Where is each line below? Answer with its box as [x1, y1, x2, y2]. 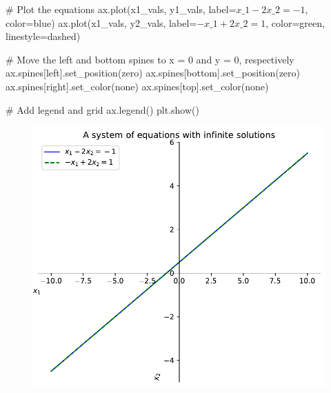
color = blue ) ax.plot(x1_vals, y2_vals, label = [6, 15, 197, 30]
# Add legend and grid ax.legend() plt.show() [6, 102, 199, 117]
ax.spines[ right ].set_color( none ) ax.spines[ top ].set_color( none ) [6, 79, 269, 93]
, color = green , [265, 15, 325, 30]
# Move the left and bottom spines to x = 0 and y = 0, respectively [6, 52, 294, 66]
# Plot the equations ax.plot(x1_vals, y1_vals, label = [6, 2, 237, 16]
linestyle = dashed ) [6, 29, 81, 43]
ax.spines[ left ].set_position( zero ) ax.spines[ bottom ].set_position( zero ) [6, 65, 301, 80]
